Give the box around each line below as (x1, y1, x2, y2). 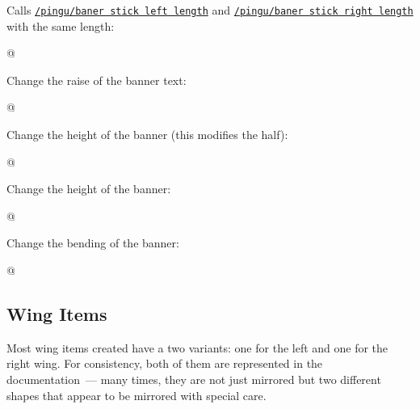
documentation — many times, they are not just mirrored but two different (6, 370, 381, 387)
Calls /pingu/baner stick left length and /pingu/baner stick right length (6, 2, 414, 18)
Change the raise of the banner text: (6, 71, 187, 88)
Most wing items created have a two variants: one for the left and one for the (6, 339, 388, 356)
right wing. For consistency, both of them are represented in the (6, 355, 323, 372)
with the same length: (6, 17, 115, 34)
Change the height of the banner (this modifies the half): (6, 126, 288, 143)
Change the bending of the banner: (6, 234, 179, 251)
